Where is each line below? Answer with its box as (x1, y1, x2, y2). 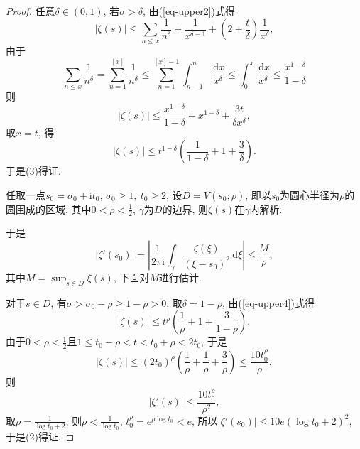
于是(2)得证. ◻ (6, 429, 75, 444)
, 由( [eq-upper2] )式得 (143, 4, 235, 18)
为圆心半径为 (280, 188, 340, 202)
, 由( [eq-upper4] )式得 (222, 295, 315, 310)
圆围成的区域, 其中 (6, 201, 92, 216)
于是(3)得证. (6, 163, 61, 178)
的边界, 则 (162, 201, 209, 216)
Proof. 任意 (6, 4, 55, 18)
